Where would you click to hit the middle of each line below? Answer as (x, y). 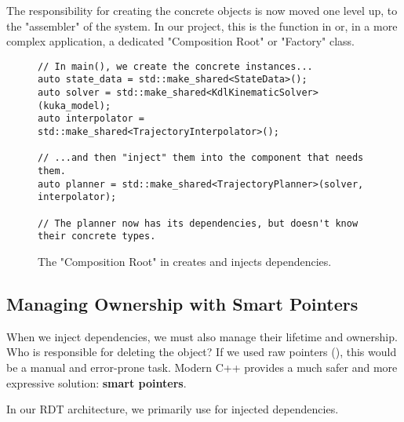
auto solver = (75, 93)
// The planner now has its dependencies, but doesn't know (198, 223)
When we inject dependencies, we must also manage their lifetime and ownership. (202, 336)
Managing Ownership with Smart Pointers (182, 303)
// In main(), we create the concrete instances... (175, 66)
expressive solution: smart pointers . (96, 382)
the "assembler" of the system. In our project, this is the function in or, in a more (202, 25)
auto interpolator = (91, 119)
